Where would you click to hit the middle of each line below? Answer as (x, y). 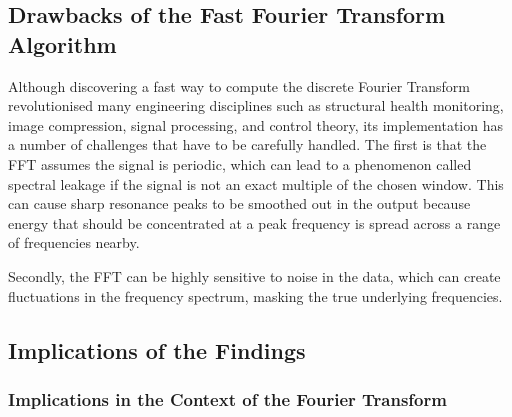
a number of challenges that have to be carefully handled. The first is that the (247, 144)
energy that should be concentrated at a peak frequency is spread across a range (254, 222)
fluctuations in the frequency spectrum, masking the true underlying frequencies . (255, 295)
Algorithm (62, 43)
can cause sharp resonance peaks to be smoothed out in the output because (239, 203)
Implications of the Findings (157, 349)
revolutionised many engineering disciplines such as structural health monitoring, (256, 105)
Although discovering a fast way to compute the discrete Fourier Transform (239, 85)
